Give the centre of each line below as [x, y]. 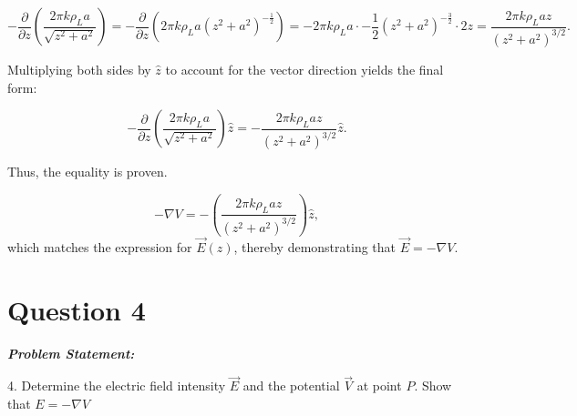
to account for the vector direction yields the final [304, 69]
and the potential [291, 386]
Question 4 [77, 309]
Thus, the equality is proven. [88, 172]
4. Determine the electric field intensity [117, 386]
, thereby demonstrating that [315, 246]
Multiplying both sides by [79, 69]
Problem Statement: [71, 353]
